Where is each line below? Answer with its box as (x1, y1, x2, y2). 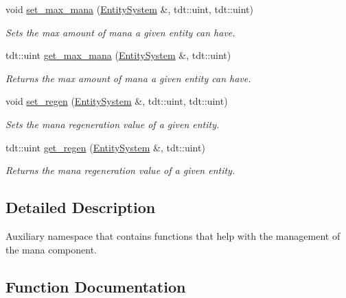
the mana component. (5, 242, 97, 256)
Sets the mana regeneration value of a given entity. (5, 116, 220, 131)
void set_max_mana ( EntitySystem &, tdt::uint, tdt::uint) (5, 2, 253, 16)
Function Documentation (5, 275, 186, 297)
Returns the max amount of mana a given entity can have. (5, 71, 251, 85)
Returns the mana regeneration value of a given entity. (5, 163, 235, 177)
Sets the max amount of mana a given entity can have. (5, 25, 235, 39)
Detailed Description (5, 197, 156, 218)
